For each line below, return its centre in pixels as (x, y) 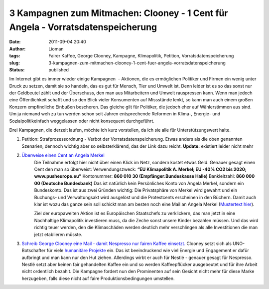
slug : (14, 63)
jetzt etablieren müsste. (58, 234)
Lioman (56, 49)
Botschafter (34, 251)
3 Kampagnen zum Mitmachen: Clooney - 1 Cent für (119, 13)
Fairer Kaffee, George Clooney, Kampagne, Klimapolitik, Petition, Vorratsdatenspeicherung (141, 56)
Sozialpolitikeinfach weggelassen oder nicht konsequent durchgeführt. (82, 121)
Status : (17, 69)
